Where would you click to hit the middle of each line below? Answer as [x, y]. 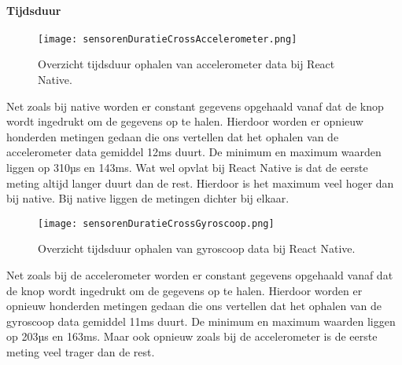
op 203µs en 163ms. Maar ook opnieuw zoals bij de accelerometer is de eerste [192, 336]
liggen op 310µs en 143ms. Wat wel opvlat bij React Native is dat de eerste [187, 168]
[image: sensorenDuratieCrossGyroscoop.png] [156, 223]
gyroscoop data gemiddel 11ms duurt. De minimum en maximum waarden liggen [201, 321]
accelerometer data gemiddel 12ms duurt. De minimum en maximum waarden [194, 152]
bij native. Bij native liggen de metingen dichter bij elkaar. [148, 198]
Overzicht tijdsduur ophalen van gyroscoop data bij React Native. [197, 248]
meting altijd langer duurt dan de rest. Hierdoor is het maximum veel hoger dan [200, 182]
